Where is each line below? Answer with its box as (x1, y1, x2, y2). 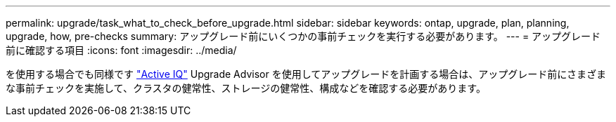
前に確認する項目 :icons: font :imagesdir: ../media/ (6, 44, 237, 56)
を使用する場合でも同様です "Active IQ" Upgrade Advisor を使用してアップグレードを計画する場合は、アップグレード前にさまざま (6, 68, 606, 80)
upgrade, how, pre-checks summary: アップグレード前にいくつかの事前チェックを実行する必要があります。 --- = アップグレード (6, 30, 601, 42)
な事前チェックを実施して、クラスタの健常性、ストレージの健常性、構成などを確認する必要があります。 (6, 82, 486, 94)
